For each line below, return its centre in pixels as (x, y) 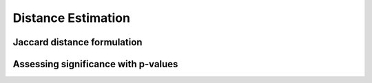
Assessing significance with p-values (95, 64)
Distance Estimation (72, 18)
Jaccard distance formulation (77, 42)
